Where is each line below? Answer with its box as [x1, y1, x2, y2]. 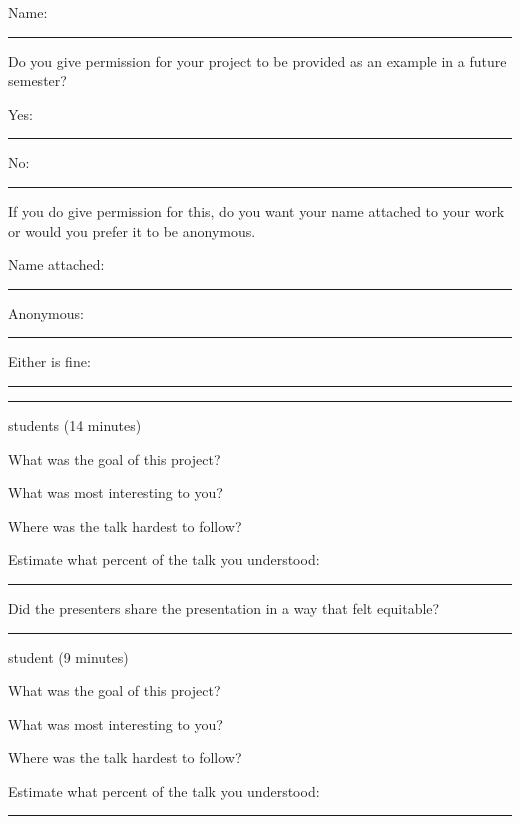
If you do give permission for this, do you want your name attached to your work [8, 200, 505, 221]
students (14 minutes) [8, 414, 142, 435]
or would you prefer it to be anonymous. [8, 220, 256, 241]
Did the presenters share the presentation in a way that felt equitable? [8, 597, 440, 618]
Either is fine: [8, 351, 91, 372]
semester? [8, 70, 67, 91]
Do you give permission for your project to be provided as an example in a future [8, 50, 507, 71]
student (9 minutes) [8, 646, 129, 667]
